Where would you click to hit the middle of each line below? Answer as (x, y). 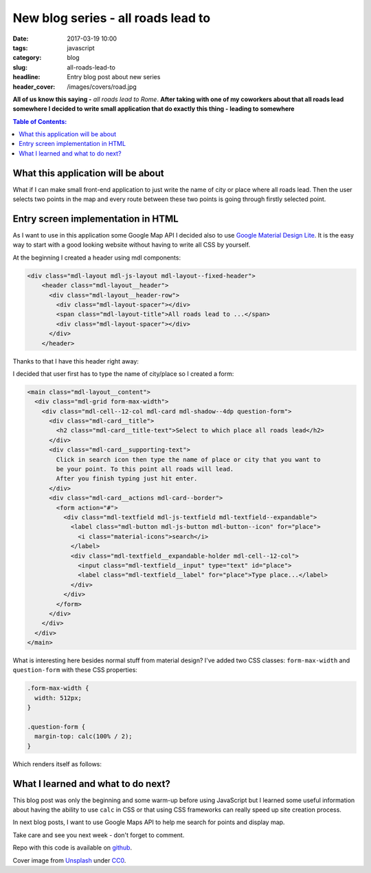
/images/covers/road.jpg (102, 87)
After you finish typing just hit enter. (127, 479)
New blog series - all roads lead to (112, 18)
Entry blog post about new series (114, 77)
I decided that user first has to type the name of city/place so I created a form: (123, 374)
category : (27, 58)
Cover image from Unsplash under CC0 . (69, 860)
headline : (26, 77)
